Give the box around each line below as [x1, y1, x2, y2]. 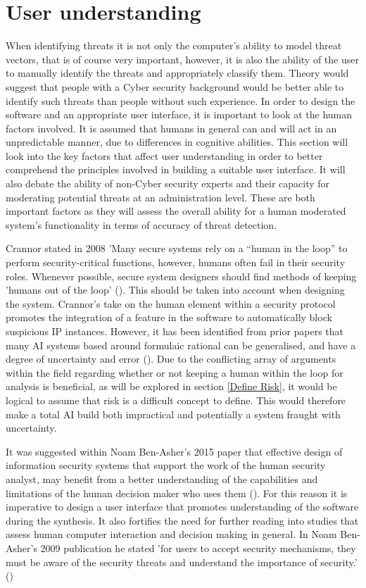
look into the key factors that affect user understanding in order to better [6, 148, 323, 163]
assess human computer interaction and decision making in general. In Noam [6, 527, 337, 542]
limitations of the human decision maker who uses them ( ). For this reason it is [6, 485, 348, 500]
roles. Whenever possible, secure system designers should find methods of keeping [6, 268, 357, 283]
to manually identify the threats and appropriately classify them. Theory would [6, 65, 349, 80]
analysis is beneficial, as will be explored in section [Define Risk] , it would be [6, 379, 337, 394]
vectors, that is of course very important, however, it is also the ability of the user [6, 51, 359, 66]
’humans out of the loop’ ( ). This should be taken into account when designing [6, 282, 345, 297]
